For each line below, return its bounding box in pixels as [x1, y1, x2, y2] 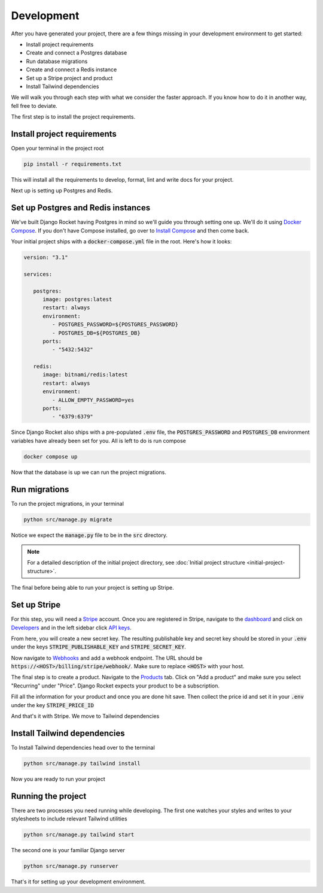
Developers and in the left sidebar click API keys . [11, 624, 132, 631]
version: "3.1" [23, 254, 68, 261]
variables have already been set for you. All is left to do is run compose [11, 437, 187, 444]
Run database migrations [26, 58, 88, 65]
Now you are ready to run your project [11, 775, 106, 782]
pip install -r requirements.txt [23, 161, 122, 167]
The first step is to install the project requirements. [11, 113, 136, 120]
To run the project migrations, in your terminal [11, 500, 124, 507]
